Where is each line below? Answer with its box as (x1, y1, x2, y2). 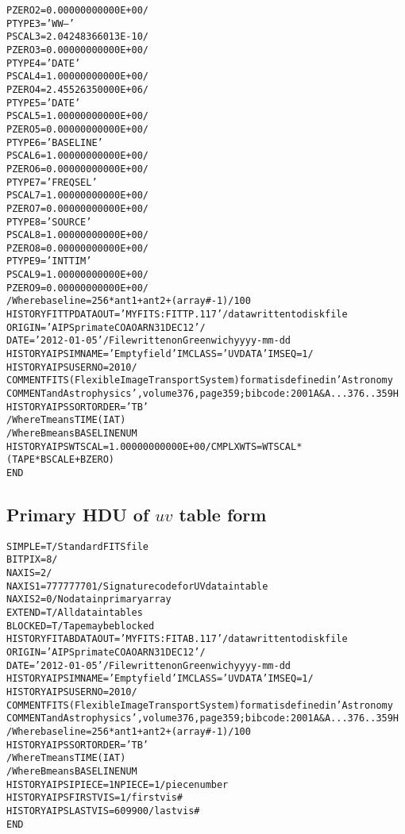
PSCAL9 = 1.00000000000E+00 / (6, 269, 148, 281)
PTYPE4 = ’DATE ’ (6, 57, 81, 69)
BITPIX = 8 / (6, 554, 58, 566)
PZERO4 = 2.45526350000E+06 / (6, 83, 148, 95)
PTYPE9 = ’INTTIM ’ (6, 256, 92, 267)
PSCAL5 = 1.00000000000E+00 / (6, 110, 148, 122)
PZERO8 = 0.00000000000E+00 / (6, 242, 148, 254)
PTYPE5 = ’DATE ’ (6, 97, 81, 109)
